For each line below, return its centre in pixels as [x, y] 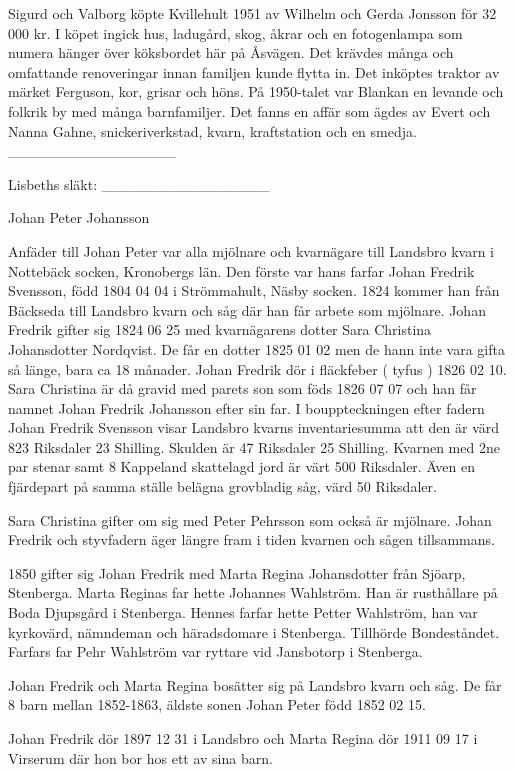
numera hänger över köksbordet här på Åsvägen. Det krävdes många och [231, 52]
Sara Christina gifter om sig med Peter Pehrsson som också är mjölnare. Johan [250, 519]
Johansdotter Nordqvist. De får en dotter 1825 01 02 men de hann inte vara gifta [256, 348]
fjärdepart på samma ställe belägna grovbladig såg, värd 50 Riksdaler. [222, 486]
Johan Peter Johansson [79, 217]
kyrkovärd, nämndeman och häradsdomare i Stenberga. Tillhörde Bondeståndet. [254, 631]
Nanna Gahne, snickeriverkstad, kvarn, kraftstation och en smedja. [212, 130]
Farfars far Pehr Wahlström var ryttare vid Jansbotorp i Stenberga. [215, 651]
